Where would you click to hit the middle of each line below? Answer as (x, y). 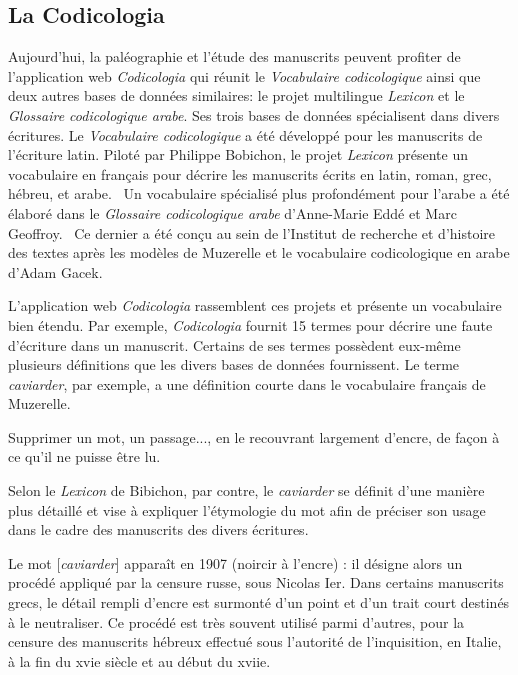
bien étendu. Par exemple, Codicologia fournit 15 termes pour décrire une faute (250, 324)
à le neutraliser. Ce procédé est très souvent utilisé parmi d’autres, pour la (236, 621)
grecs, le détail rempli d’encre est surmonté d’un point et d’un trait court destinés (259, 602)
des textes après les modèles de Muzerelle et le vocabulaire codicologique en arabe (259, 252)
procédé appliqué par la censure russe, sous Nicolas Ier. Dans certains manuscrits (256, 582)
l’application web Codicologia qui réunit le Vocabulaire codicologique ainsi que (244, 75)
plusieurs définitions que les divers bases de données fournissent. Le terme (234, 364)
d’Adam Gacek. (55, 271)
